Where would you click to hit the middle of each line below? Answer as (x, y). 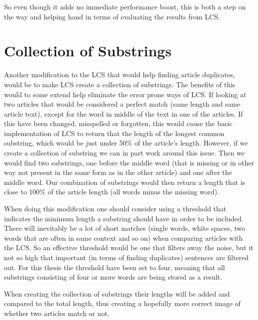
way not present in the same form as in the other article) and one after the (118, 172)
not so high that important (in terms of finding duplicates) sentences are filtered (127, 257)
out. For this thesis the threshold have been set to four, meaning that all (115, 267)
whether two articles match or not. (57, 313)
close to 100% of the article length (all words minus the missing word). (112, 192)
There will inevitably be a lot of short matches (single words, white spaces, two (125, 228)
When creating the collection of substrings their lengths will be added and (117, 293)
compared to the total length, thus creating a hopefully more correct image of (122, 303)
